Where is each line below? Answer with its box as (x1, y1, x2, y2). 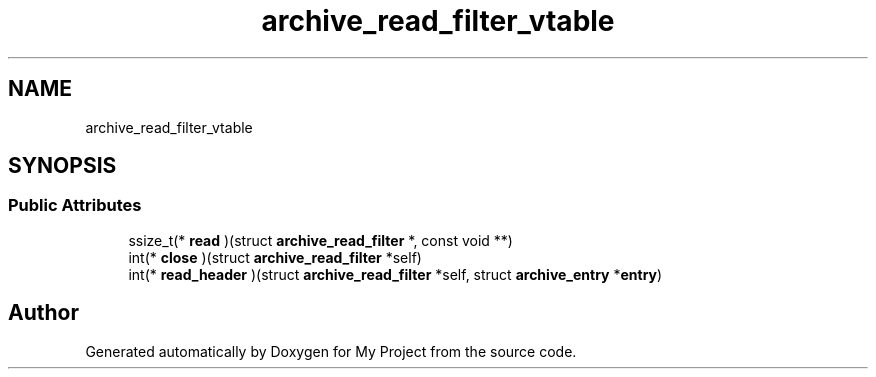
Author (8, 300, 79, 326)
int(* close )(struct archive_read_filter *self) (128, 248, 422, 266)
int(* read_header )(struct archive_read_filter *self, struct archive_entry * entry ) (128, 265, 663, 283)
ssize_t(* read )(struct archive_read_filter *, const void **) (128, 231, 513, 249)
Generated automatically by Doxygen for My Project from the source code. (85, 342, 577, 360)
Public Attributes (8, 195, 142, 216)
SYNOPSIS (8, 153, 117, 179)
